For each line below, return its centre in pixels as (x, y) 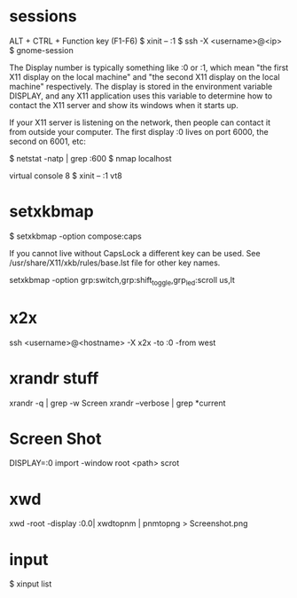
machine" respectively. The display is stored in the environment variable (141, 86)
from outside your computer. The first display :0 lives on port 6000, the (139, 131)
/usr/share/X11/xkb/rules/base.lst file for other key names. (115, 263)
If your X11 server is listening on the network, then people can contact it (140, 122)
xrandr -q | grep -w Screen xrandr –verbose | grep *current (117, 403)
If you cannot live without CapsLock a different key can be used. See (135, 253)
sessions (43, 16)
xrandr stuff (54, 378)
